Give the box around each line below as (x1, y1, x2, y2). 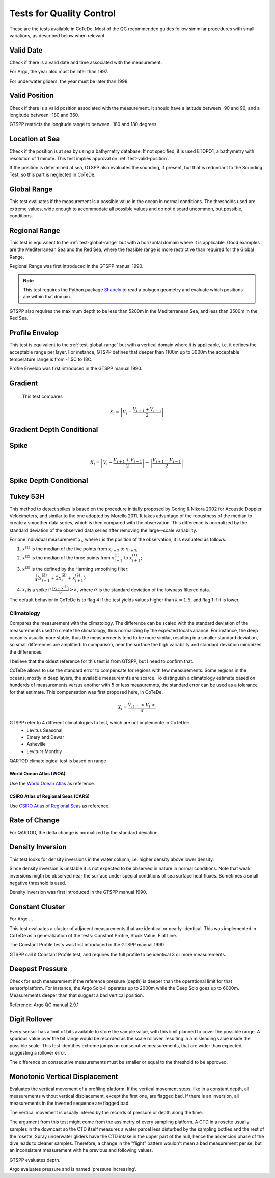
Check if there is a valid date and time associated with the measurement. (9, 59, 162, 65)
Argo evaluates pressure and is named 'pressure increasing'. (9, 1166, 137, 1172)
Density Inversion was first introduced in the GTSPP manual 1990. (9, 889, 147, 895)
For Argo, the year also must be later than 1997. (9, 69, 108, 75)
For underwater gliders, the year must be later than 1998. (9, 78, 129, 84)
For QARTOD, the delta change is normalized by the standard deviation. (9, 829, 159, 835)
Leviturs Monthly (26, 748, 62, 755)
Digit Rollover (9, 1015, 53, 1023)
